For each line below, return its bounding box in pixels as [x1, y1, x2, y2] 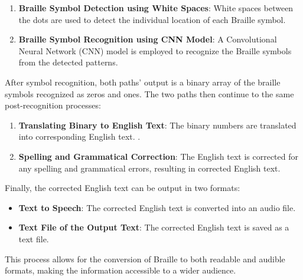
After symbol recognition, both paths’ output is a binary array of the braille [5, 75, 281, 88]
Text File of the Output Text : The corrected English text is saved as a [18, 221, 289, 233]
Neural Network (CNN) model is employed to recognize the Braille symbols [18, 44, 292, 57]
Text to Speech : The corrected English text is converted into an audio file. [18, 201, 296, 213]
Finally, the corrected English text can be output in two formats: [5, 182, 240, 194]
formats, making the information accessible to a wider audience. [5, 264, 236, 276]
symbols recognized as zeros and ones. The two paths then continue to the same [5, 87, 294, 100]
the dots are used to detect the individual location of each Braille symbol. [18, 13, 286, 25]
